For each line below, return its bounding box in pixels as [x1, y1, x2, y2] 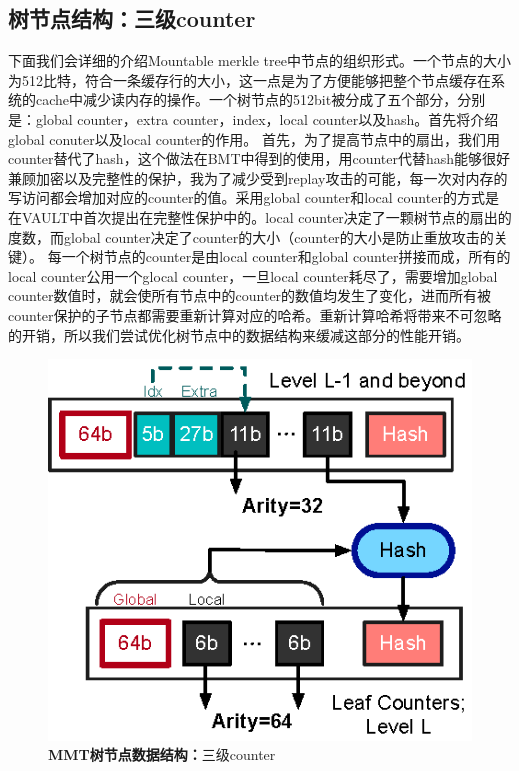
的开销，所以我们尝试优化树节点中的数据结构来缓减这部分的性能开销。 [8, 324, 470, 345]
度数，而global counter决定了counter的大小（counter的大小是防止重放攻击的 [8, 226, 494, 247]
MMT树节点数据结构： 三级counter [48, 744, 276, 765]
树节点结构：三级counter [8, 3, 256, 34]
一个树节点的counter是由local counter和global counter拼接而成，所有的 [61, 246, 511, 267]
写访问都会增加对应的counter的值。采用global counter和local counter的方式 [8, 187, 485, 208]
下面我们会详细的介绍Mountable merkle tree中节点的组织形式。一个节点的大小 [8, 50, 511, 71]
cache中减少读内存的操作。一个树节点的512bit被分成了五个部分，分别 [35, 89, 486, 110]
